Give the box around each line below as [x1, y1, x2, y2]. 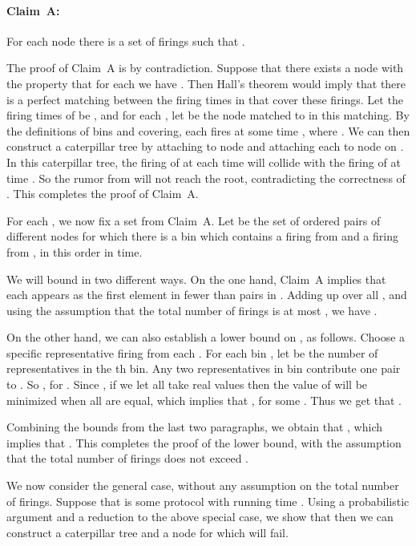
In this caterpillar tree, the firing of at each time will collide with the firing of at [6, 153, 401, 170]
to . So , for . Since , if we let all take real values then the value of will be [6, 376, 368, 393]
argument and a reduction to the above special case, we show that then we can [6, 508, 394, 525]
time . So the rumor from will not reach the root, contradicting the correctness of [6, 169, 406, 186]
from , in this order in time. [6, 243, 143, 260]
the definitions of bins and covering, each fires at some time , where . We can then [6, 122, 410, 139]
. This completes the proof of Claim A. [6, 185, 199, 202]
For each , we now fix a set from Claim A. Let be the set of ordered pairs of [6, 212, 381, 229]
